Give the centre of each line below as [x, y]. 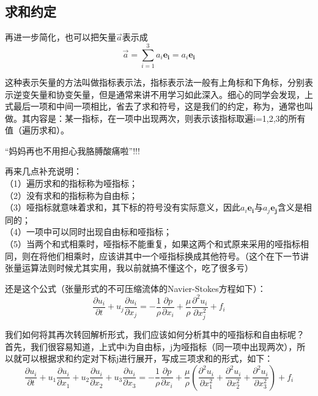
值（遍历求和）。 [37, 130]
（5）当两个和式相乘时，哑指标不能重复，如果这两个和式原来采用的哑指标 [153, 243]
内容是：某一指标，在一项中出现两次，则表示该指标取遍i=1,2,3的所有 [168, 118]
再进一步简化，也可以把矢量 [61, 37]
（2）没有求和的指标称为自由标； [71, 195]
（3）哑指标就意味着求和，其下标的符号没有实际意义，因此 [123, 207]
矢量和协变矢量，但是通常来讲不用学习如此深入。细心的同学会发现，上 [172, 94]
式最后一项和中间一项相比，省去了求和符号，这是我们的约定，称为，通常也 [155, 106]
